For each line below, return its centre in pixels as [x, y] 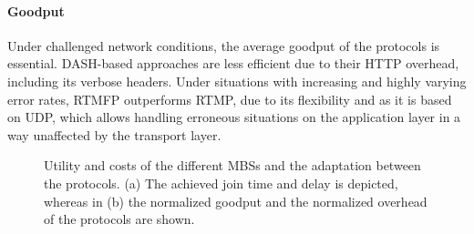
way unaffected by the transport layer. [114, 134]
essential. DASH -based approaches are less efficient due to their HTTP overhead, [233, 63]
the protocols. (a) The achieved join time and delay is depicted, [221, 183]
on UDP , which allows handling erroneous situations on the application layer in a [234, 117]
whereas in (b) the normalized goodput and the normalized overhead [236, 201]
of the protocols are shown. [119, 219]
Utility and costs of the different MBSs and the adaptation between [232, 165]
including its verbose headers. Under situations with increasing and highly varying [237, 81]
